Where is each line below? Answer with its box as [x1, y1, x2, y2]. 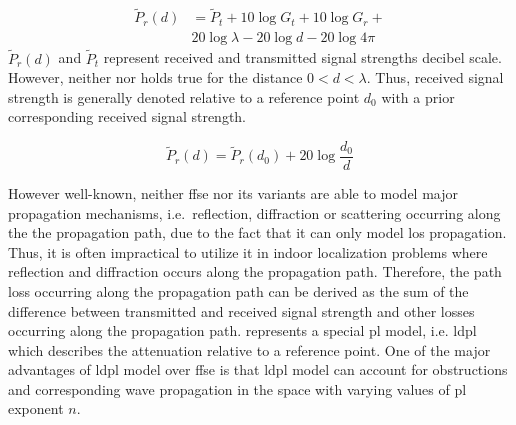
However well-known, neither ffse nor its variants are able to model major [8, 182, 458, 203]
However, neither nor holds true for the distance [8, 67, 303, 88]
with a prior [381, 86, 455, 107]
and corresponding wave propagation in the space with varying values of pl [8, 378, 467, 399]
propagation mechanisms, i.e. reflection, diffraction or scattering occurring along [8, 202, 501, 223]
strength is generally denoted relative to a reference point [8, 86, 360, 107]
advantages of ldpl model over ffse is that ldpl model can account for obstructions [8, 359, 508, 380]
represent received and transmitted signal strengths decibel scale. [103, 47, 502, 68]
